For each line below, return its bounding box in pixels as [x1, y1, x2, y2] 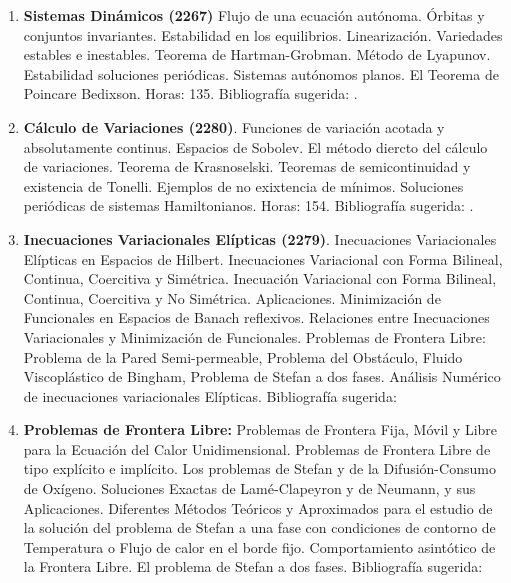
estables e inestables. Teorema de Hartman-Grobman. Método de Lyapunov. [23, 44, 491, 65]
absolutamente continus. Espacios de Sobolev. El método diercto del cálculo [23, 136, 488, 157]
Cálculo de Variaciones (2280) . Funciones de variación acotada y [23, 116, 445, 137]
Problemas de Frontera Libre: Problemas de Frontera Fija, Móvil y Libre [23, 419, 498, 440]
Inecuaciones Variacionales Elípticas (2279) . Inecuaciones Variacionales [23, 228, 497, 249]
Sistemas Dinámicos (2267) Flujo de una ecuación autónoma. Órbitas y [23, 5, 485, 25]
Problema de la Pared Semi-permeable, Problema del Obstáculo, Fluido [23, 346, 463, 367]
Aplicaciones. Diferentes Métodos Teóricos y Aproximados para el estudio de [23, 497, 493, 518]
